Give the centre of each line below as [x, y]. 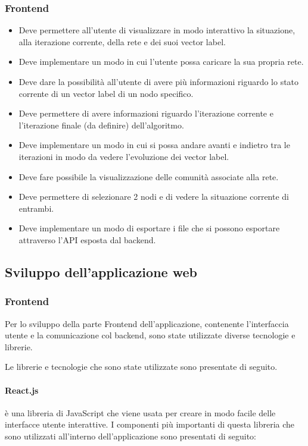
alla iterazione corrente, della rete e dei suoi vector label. [122, 41]
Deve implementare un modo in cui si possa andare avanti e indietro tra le [154, 145]
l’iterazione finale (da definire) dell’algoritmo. [101, 125]
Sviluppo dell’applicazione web [101, 271]
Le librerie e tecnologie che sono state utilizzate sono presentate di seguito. [141, 367]
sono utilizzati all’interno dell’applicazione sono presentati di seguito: [130, 436]
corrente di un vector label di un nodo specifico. [106, 93]
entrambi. [36, 208]
